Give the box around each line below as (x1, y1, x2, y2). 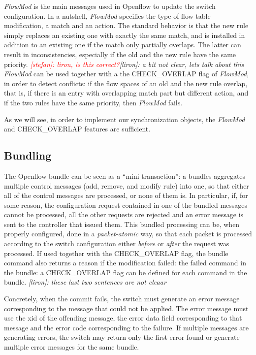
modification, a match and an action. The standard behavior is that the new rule (4, 20, 249, 31)
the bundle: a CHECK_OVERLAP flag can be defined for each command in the (4, 267, 247, 277)
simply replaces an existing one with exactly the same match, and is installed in (4, 30, 245, 40)
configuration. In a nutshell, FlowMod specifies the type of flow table (4, 10, 211, 21)
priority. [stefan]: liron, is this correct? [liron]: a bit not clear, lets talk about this (4, 59, 244, 69)
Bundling (4, 148, 52, 163)
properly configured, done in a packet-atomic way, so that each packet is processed (4, 228, 252, 239)
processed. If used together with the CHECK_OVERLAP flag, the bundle (4, 248, 228, 258)
